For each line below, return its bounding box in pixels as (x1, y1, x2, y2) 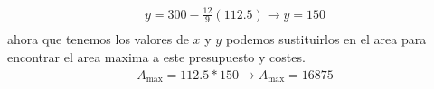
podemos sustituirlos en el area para (225, 30, 427, 49)
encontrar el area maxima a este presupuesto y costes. (7, 48, 306, 66)
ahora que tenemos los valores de (7, 30, 189, 49)
